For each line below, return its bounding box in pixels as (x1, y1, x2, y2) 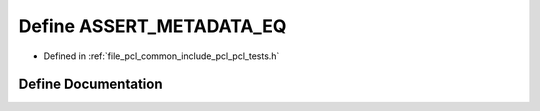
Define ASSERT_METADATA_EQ (18, 15, 287, 37)
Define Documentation (18, 76, 163, 93)
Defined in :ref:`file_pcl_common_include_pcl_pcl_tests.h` (43, 50, 280, 62)
